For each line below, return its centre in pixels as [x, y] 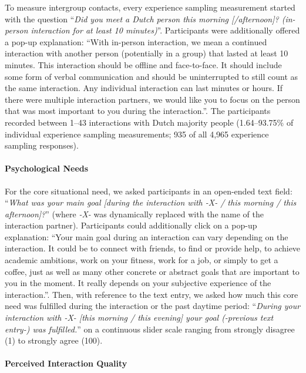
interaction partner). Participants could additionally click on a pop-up [131, 225]
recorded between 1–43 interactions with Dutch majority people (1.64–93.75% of [149, 122]
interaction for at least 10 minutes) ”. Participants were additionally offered [165, 30]
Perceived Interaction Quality [66, 363]
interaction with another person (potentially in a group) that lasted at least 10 [147, 53]
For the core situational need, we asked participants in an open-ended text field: [149, 191]
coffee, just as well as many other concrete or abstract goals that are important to [152, 271]
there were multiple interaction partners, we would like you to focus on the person [152, 99]
